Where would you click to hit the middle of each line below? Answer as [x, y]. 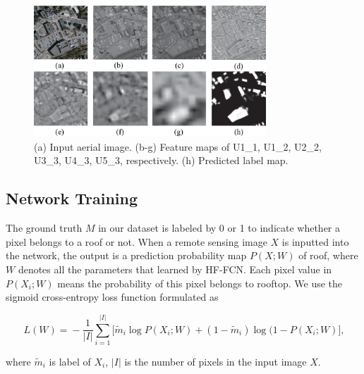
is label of [70, 361]
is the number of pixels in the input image [216, 361]
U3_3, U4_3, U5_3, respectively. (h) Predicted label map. [161, 160]
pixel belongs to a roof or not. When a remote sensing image [136, 241]
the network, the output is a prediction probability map [126, 255]
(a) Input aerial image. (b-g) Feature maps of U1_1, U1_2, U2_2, [178, 146]
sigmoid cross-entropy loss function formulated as [112, 297]
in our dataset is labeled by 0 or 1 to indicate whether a [219, 228]
